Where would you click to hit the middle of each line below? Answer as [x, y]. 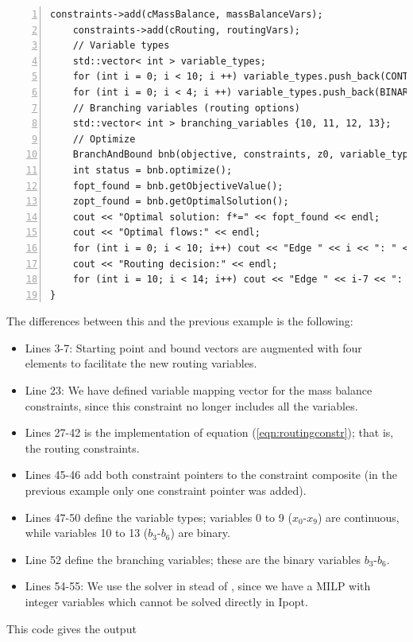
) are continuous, [358, 517]
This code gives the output [71, 628]
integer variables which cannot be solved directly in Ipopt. [166, 601]
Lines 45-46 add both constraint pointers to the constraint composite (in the [211, 475]
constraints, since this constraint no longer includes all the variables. [191, 405]
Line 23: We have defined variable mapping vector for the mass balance [199, 390]
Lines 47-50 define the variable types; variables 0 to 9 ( [158, 517]
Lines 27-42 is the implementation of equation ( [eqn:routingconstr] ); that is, [209, 432]
